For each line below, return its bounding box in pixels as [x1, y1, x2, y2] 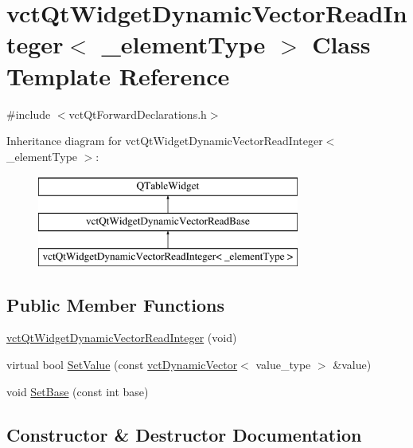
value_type [255, 356, 311, 373]
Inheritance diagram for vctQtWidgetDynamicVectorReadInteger [6, 132, 323, 149]
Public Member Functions [6, 292, 224, 316]
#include [6, 105, 51, 122]
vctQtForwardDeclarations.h [68, 105, 207, 122]
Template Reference [6, 59, 230, 92]
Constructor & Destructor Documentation [6, 422, 362, 446]
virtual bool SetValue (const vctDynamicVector [6, 356, 238, 373]
